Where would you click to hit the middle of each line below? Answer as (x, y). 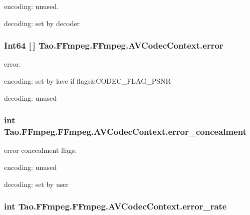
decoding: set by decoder (42, 23)
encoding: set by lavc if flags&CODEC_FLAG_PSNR (87, 81)
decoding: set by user (36, 184)
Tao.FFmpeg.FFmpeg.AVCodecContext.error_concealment (126, 132)
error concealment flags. (41, 150)
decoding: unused (31, 97)
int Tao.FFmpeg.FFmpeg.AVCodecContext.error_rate (115, 206)
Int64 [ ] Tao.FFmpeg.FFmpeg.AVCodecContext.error (114, 45)
